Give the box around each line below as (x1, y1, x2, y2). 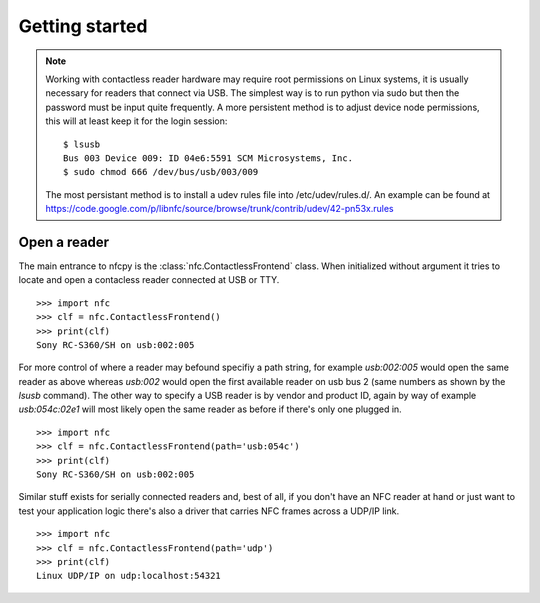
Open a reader (18, 233, 110, 250)
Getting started (18, 15, 148, 37)
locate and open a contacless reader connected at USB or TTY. (18, 274, 280, 286)
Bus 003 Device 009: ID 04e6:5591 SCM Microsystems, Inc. (63, 152, 354, 164)
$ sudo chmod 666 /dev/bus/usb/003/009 (63, 166, 259, 178)
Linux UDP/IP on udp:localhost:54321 (36, 570, 222, 582)
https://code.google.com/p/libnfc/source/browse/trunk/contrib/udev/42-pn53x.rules (45, 203, 394, 215)
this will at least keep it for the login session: (45, 115, 228, 127)
